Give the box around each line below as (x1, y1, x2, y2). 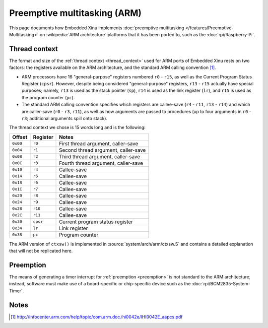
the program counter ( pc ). (21, 94, 75, 100)
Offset (12, 133, 28, 140)
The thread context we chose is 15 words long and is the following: (9, 125, 146, 131)
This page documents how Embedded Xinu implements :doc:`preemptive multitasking (9, 25, 185, 31)
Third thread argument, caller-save (59, 153, 140, 160)
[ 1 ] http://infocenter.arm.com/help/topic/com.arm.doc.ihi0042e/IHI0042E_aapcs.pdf (10, 314, 183, 320)
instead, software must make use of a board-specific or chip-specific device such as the (9, 281, 191, 287)
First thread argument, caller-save (59, 140, 138, 147)
